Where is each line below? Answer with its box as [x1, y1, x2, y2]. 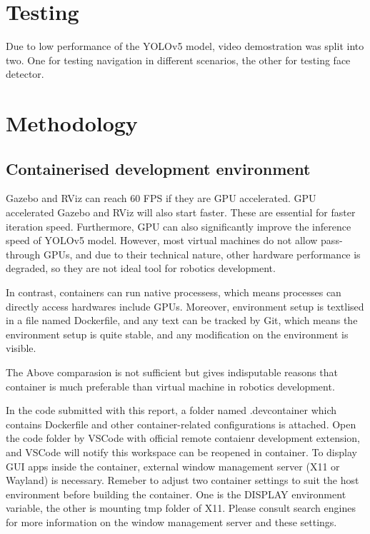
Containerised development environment [6, 157, 311, 179]
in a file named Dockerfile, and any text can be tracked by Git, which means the [6, 313, 358, 328]
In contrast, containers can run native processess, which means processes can [6, 285, 341, 300]
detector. [6, 66, 44, 81]
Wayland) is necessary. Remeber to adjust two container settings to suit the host [6, 473, 359, 488]
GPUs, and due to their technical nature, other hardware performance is [43, 246, 361, 261]
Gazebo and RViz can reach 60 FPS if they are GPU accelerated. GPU [6, 191, 316, 206]
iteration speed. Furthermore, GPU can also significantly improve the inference [6, 218, 351, 233]
